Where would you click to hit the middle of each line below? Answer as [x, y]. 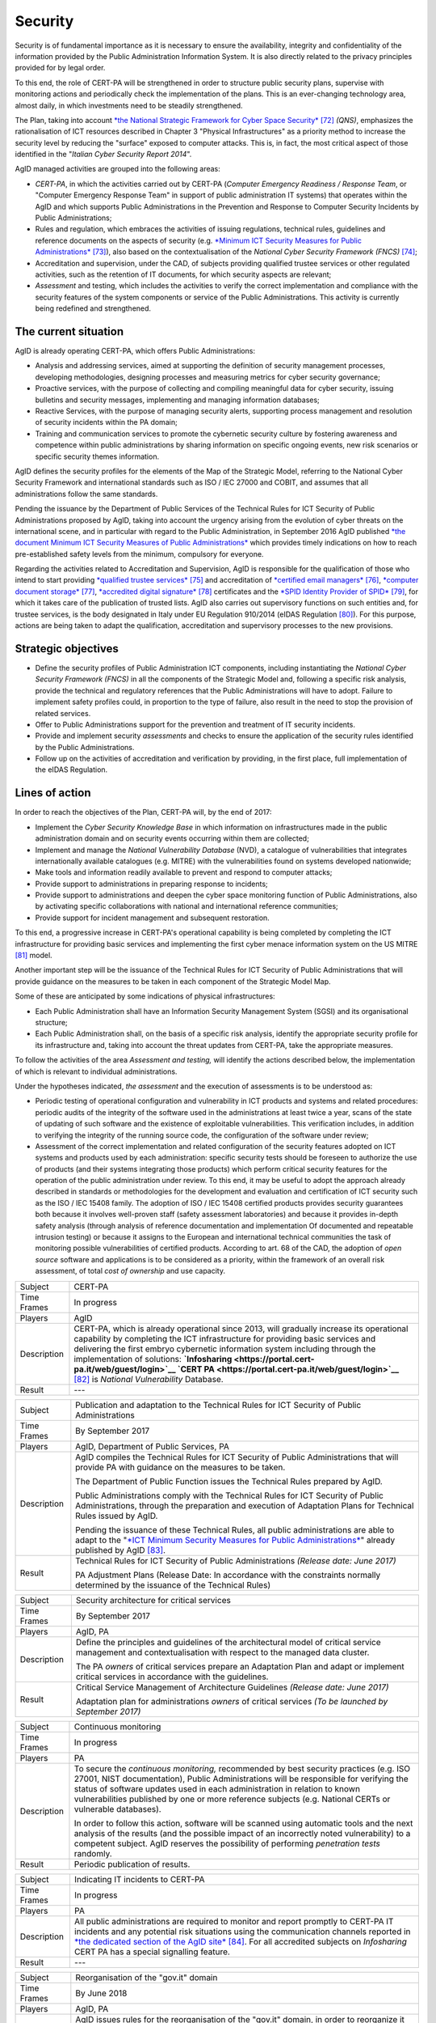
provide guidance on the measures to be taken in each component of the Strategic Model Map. [173, 981]
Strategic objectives [67, 649]
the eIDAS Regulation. [71, 770]
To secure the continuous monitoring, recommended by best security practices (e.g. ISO [242, 1768]
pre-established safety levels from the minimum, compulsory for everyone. [139, 553]
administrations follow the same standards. [86, 494]
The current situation [69, 331]
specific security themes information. [97, 456]
